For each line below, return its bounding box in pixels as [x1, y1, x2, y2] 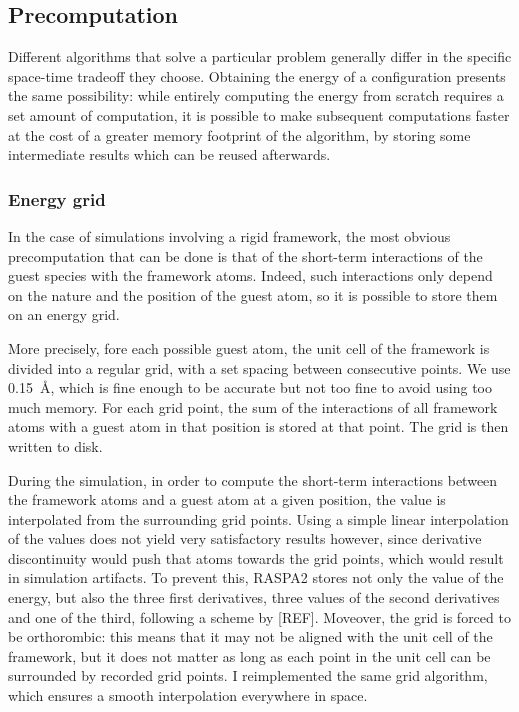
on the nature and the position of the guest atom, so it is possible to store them [8, 284, 498, 305]
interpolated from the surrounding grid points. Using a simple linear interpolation [8, 508, 509, 529]
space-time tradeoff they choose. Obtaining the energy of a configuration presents [8, 65, 506, 86]
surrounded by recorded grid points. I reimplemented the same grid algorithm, [8, 665, 488, 686]
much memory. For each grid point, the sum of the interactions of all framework [8, 396, 498, 417]
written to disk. [8, 435, 103, 456]
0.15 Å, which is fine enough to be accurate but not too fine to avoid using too [8, 377, 492, 398]
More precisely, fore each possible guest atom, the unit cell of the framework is [8, 337, 490, 358]
